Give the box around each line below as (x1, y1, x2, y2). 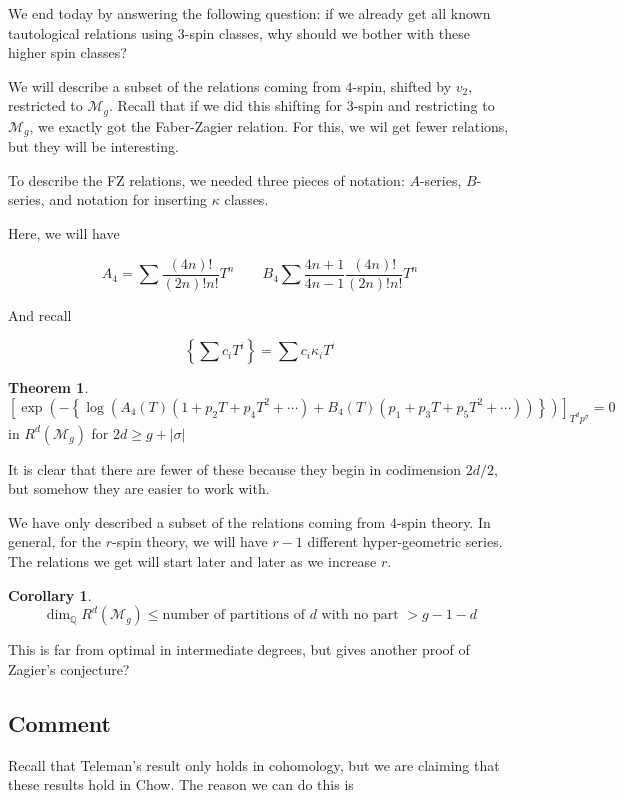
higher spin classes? (8, 42, 127, 63)
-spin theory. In (396, 511, 491, 532)
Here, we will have (8, 223, 120, 244)
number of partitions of (162, 608, 305, 623)
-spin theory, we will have (112, 531, 268, 552)
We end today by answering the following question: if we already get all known (8, 3, 491, 23)
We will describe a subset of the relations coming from (8, 75, 341, 96)
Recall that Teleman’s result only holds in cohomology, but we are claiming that (8, 754, 500, 775)
